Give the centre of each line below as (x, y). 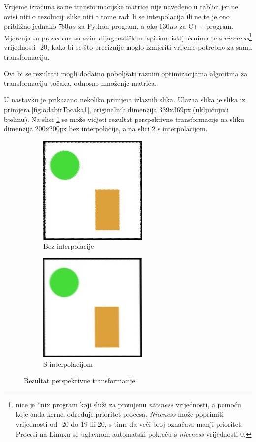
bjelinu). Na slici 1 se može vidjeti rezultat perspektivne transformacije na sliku (124, 119)
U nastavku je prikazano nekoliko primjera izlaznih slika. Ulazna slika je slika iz (125, 100)
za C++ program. (207, 26)
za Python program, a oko (117, 26)
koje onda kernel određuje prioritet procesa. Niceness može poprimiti (120, 414)
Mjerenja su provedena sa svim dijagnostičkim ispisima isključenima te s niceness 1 (128, 37)
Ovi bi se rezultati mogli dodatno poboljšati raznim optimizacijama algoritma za (126, 73)
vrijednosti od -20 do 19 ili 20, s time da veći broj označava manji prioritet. (129, 423)
